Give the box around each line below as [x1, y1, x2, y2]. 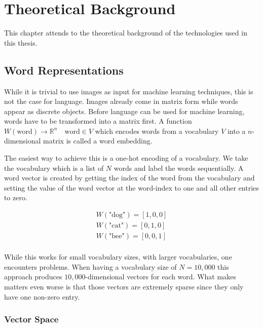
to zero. [4, 192, 27, 203]
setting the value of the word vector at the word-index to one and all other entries [4, 182, 259, 193]
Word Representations [4, 62, 124, 78]
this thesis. [4, 37, 37, 48]
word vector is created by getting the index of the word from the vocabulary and [4, 172, 255, 183]
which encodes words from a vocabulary [95, 125, 219, 136]
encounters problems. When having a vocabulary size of [4, 261, 177, 272]
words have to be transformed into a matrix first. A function [4, 116, 192, 126]
